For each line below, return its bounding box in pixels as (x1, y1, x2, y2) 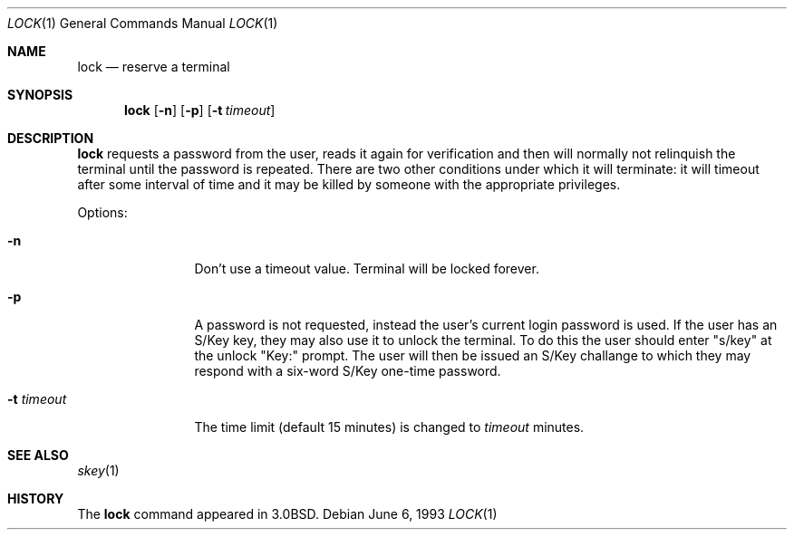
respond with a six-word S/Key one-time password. (194, 363, 501, 379)
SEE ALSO (7, 447, 69, 463)
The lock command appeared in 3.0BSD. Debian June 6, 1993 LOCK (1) (77, 506, 498, 522)
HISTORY (7, 491, 64, 506)
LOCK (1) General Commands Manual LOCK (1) (7, 15, 278, 31)
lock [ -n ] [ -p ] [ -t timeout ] (124, 102, 276, 118)
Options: (77, 205, 128, 220)
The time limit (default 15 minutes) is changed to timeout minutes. (194, 419, 585, 435)
